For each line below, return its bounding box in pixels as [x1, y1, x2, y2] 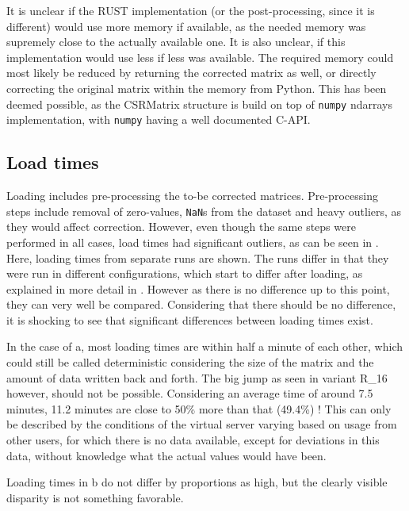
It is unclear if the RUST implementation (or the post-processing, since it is [6, 2, 375, 18]
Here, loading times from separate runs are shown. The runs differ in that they [6, 249, 389, 266]
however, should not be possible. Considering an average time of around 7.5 [6, 385, 373, 401]
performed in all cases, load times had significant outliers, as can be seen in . [6, 233, 379, 250]
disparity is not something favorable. [6, 489, 184, 505]
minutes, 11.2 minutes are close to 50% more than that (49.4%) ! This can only [6, 400, 392, 417]
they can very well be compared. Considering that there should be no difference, [6, 296, 396, 313]
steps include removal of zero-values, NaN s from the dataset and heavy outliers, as [6, 202, 402, 219]
